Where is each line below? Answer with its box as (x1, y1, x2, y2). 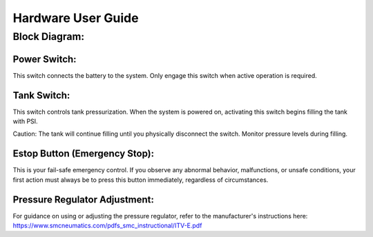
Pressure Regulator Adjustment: (12, 194, 155, 205)
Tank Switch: (12, 90, 70, 101)
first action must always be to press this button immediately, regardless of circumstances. (12, 176, 269, 184)
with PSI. (12, 117, 38, 125)
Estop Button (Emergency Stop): (12, 148, 155, 160)
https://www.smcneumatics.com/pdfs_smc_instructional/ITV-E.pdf (12, 221, 202, 229)
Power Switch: (12, 53, 77, 65)
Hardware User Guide (12, 10, 139, 25)
